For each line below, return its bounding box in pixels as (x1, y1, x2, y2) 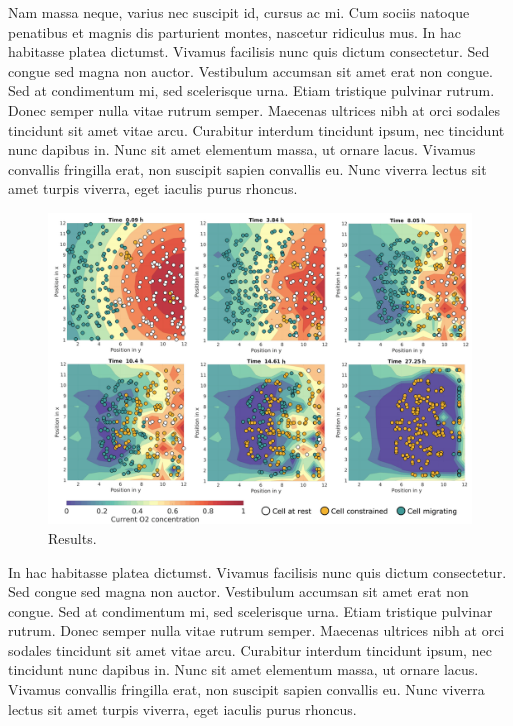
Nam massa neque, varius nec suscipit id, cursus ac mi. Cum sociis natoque (8, 2, 470, 22)
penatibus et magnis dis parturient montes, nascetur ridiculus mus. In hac (8, 21, 461, 42)
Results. (48, 527, 97, 548)
